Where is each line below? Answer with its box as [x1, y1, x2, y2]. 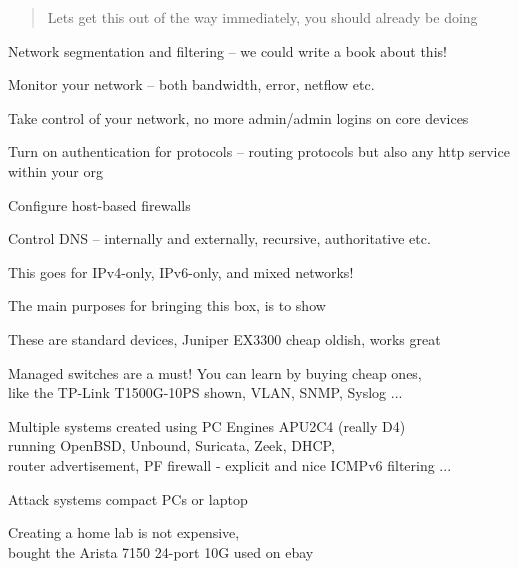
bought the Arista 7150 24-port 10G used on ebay [8, 541, 314, 562]
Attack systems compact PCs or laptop [8, 488, 248, 509]
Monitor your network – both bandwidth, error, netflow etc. [8, 74, 375, 95]
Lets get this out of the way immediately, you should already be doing [47, 7, 478, 27]
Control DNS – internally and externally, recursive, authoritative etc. [8, 228, 431, 249]
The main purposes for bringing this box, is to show [8, 295, 326, 316]
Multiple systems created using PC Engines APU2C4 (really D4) [8, 415, 406, 436]
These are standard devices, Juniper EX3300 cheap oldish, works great [8, 328, 441, 349]
